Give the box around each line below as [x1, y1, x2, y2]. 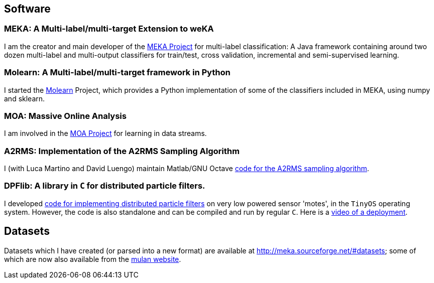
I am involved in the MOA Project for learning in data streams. [4, 129, 207, 138]
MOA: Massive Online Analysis [4, 110, 127, 121]
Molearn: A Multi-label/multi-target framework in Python [4, 67, 231, 78]
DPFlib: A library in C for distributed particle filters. [4, 181, 205, 191]
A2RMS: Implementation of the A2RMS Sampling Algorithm [4, 146, 240, 156]
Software [4, 3, 51, 15]
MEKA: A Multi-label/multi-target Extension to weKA [4, 24, 214, 34]
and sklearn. [4, 94, 45, 103]
